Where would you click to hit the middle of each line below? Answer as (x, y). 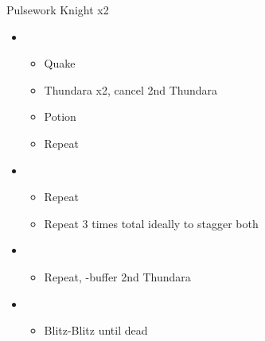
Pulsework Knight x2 (58, 10)
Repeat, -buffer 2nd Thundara (117, 276)
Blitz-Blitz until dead (96, 330)
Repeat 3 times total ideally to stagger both (151, 223)
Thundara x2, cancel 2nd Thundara (131, 89)
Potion (60, 116)
